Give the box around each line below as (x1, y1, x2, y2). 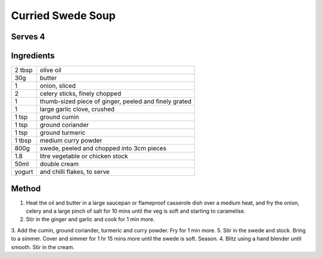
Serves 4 (11, 32, 45, 42)
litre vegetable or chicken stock (39, 152, 128, 160)
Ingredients (11, 51, 55, 61)
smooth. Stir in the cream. (11, 243, 75, 250)
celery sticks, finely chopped (39, 89, 122, 98)
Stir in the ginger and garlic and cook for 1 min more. (26, 216, 155, 223)
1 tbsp (14, 136, 32, 145)
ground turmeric (39, 129, 86, 137)
